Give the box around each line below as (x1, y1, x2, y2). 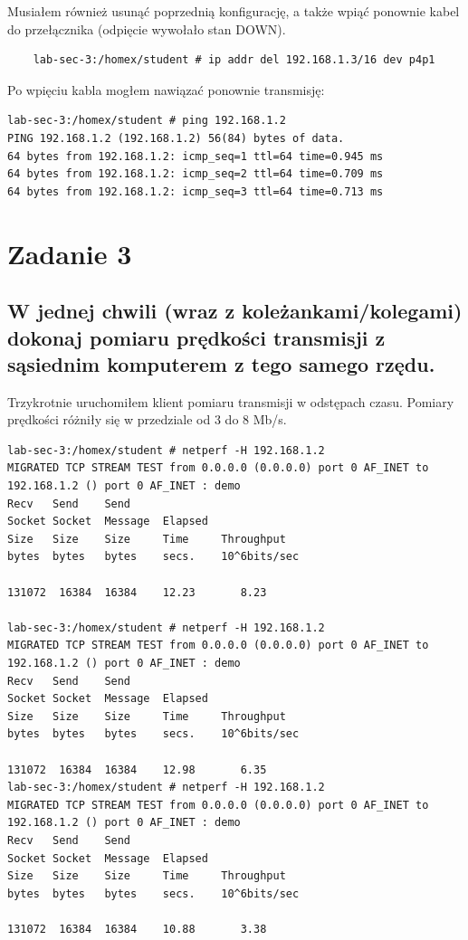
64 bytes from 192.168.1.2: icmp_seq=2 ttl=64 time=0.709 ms (7, 167, 384, 181)
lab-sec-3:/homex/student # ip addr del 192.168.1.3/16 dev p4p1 (33, 53, 435, 67)
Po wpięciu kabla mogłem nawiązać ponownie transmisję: (7, 80, 325, 99)
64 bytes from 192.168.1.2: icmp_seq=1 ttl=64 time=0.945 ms (7, 149, 384, 163)
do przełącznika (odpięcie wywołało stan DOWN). (7, 19, 286, 38)
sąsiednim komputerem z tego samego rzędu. (7, 349, 435, 377)
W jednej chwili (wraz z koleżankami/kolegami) (7, 297, 463, 325)
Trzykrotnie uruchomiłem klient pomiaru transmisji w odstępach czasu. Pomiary (7, 392, 454, 411)
